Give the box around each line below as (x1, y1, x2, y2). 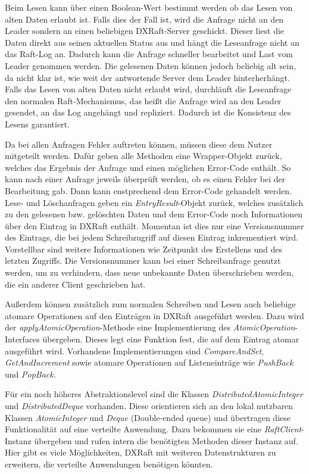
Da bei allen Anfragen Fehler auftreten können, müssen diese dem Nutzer (5, 138, 273, 150)
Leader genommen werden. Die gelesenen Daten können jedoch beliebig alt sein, (5, 59, 296, 71)
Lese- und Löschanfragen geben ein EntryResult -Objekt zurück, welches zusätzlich (5, 196, 304, 208)
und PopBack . (5, 367, 56, 380)
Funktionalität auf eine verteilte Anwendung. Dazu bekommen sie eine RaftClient (5, 423, 302, 435)
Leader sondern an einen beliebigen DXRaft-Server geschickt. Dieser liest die (5, 24, 285, 37)
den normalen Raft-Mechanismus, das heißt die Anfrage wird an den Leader (5, 94, 282, 107)
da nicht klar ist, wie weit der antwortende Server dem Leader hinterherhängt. (5, 71, 290, 83)
